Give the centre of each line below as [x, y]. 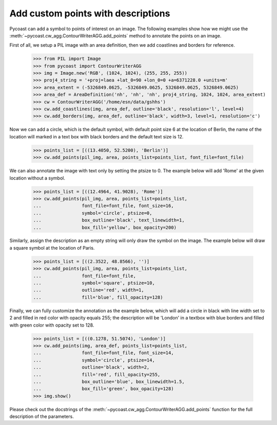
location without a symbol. [37, 178]
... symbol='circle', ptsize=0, [93, 213]
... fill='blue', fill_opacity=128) [98, 297]
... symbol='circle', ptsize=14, [94, 360]
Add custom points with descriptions [90, 13]
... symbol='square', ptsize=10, [94, 283]
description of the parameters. [42, 417]
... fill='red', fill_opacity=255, [97, 375]
